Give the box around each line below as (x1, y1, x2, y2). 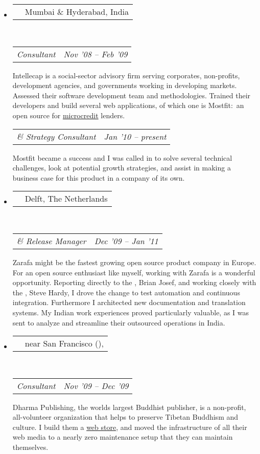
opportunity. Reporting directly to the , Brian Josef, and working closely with (12, 277, 256, 288)
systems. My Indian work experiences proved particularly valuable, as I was (12, 307, 249, 317)
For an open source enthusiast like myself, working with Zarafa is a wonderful (12, 267, 255, 277)
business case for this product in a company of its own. (12, 172, 185, 183)
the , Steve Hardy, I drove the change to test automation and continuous (12, 287, 240, 297)
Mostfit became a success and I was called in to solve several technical (12, 152, 232, 163)
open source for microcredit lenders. (12, 110, 125, 120)
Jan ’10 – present (104, 130, 167, 142)
